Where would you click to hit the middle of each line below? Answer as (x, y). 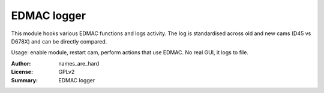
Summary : (25, 80)
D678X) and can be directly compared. (59, 41)
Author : (21, 63)
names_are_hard (79, 63)
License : (22, 72)
